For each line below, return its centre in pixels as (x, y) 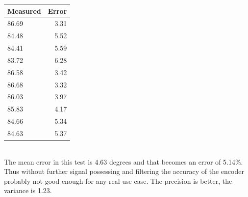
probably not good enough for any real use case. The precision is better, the (118, 181)
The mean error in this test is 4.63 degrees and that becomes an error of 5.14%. (124, 161)
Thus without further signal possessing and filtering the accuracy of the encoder (124, 171)
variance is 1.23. (28, 190)
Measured (24, 11)
